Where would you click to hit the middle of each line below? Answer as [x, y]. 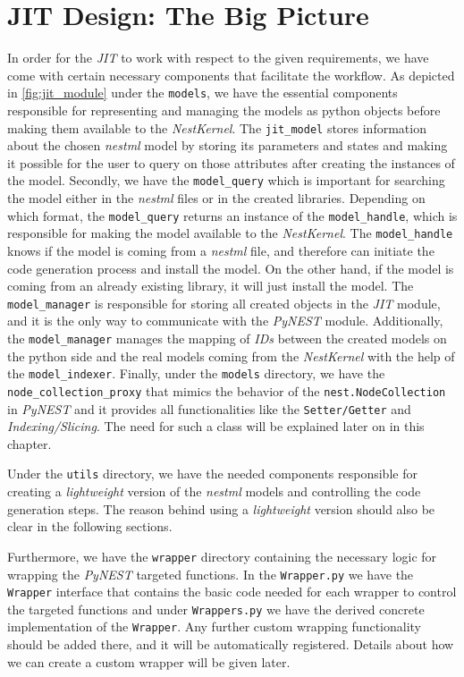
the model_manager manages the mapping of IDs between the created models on [227, 338]
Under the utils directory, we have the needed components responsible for [212, 474]
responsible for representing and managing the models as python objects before [224, 110]
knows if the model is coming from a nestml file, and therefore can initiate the [221, 250]
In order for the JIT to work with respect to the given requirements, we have [218, 58]
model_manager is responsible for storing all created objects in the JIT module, [224, 303]
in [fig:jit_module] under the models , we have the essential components [202, 93]
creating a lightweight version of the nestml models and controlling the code [214, 491]
